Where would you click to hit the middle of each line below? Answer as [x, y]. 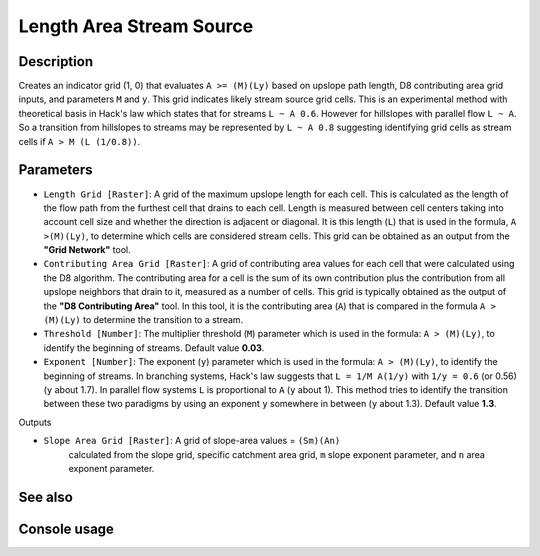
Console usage [66, 528]
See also [46, 496]
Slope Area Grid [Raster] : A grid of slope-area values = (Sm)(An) [192, 441]
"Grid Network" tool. [87, 250]
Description [56, 61]
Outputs [35, 422]
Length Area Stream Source [136, 26]
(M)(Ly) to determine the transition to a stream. [143, 320]
